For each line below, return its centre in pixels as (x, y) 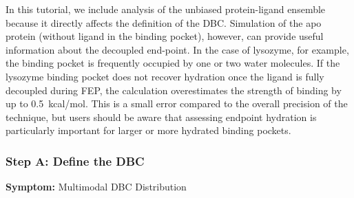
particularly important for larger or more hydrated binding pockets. (148, 130)
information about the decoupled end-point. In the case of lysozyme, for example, (177, 49)
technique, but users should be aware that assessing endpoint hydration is (161, 117)
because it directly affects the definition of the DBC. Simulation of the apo (164, 22)
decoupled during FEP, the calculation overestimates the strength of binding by (174, 90)
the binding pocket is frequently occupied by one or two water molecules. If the (173, 63)
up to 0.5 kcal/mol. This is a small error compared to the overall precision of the (177, 103)
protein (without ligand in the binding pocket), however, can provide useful (165, 36)
